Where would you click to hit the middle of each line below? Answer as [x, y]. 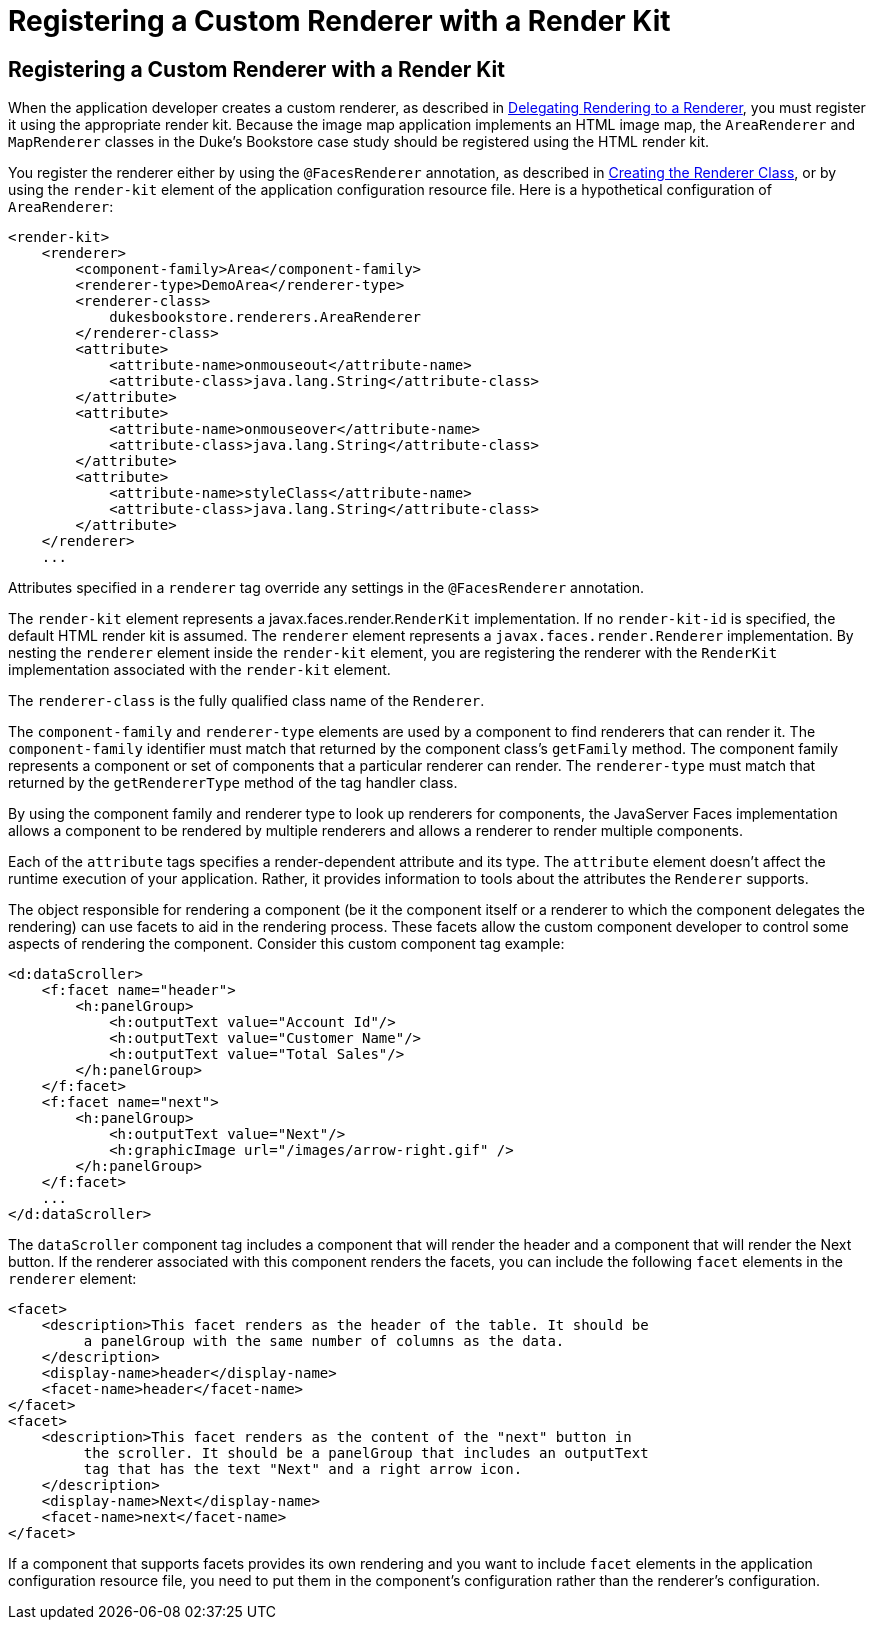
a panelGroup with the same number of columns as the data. [324, 1341]
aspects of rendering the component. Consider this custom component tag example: [286, 944]
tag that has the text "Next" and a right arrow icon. [303, 1469]
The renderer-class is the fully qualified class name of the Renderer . [246, 701]
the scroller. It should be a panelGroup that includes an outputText [366, 1453]
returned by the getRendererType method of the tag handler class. [233, 783]
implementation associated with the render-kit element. [199, 670]
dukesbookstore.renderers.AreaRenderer [265, 317]
